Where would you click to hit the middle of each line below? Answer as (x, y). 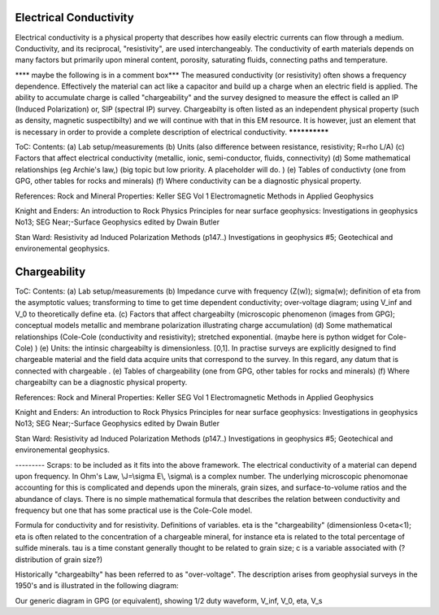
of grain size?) (79, 559)
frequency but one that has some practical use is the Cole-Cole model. (134, 510)
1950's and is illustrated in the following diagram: (97, 586)
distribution (34, 559)
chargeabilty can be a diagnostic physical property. (101, 382)
